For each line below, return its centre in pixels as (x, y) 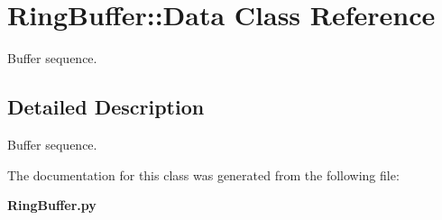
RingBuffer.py (52, 205)
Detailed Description (106, 107)
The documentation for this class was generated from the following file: (203, 174)
